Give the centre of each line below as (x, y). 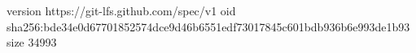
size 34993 (32, 42)
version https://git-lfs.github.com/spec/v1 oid (121, 10)
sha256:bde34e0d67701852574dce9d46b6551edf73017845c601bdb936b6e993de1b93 (208, 26)
